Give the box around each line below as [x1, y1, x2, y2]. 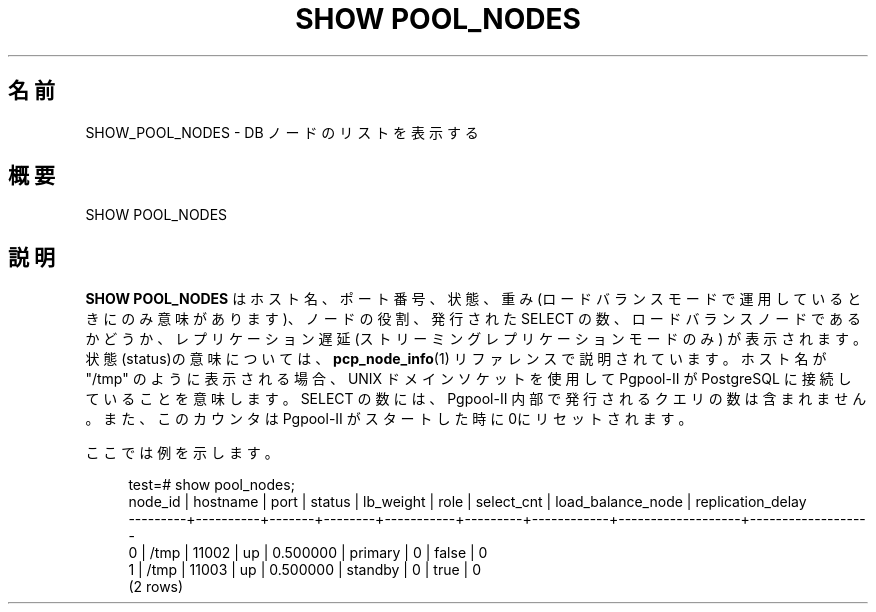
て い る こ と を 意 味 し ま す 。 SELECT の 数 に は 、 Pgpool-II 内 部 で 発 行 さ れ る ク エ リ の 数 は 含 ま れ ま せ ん [85, 390, 867, 408]
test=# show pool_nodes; [128, 476, 295, 494]
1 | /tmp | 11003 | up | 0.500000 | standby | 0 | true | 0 [128, 561, 481, 579]
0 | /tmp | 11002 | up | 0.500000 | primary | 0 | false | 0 [128, 544, 488, 562]
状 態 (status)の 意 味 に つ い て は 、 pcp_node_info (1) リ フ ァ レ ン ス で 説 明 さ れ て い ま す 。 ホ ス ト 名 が [85, 350, 827, 368]
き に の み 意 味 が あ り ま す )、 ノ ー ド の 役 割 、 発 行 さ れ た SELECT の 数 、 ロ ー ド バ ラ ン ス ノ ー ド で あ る [85, 310, 861, 328]
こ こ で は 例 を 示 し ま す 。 [85, 444, 279, 462]
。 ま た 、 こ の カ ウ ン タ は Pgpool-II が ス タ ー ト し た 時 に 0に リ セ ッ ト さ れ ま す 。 [85, 410, 693, 428]
